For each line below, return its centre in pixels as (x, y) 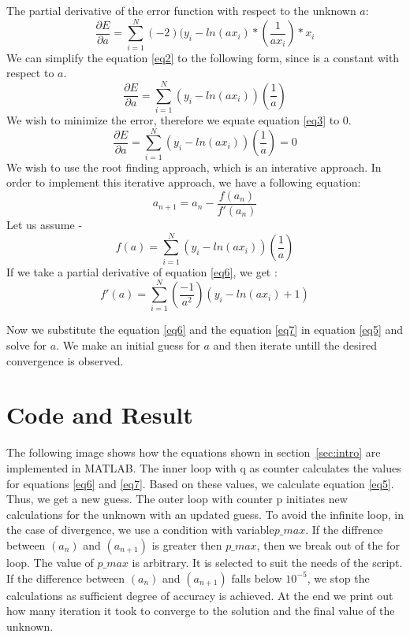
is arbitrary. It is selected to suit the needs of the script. (267, 562)
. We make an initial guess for (128, 345)
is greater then (187, 544)
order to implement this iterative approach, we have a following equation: (184, 182)
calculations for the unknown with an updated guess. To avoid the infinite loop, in (205, 514)
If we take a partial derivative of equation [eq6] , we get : (142, 271)
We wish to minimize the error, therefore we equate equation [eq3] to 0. (179, 120)
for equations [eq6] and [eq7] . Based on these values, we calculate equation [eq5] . (200, 483)
